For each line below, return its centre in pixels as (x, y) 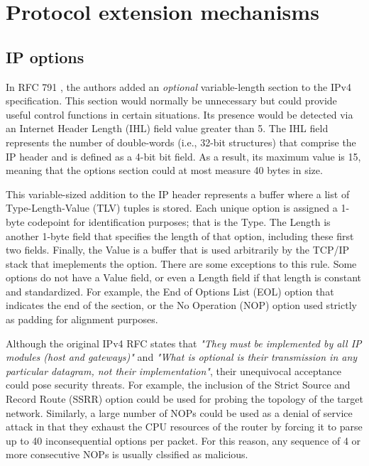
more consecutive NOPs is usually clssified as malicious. (127, 454)
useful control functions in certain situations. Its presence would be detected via (180, 114)
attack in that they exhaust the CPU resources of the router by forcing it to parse (184, 427)
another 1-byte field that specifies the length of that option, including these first (180, 235)
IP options (45, 56)
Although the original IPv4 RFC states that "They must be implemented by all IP (184, 343)
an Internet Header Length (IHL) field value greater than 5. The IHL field (167, 128)
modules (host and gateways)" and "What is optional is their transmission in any (182, 357)
